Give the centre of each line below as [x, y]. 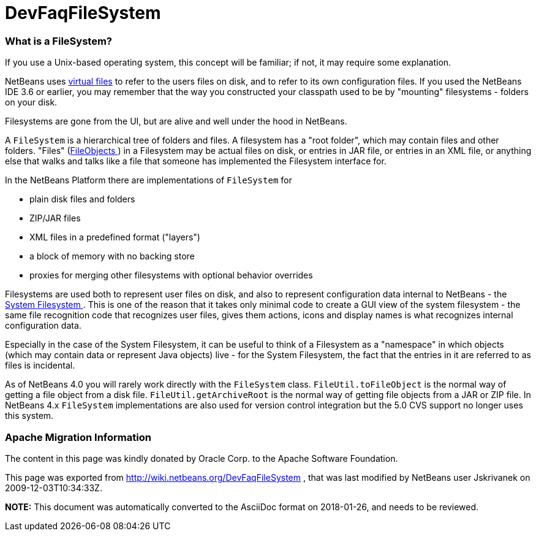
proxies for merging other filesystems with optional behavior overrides [171, 275]
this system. [29, 416]
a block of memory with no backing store [112, 256]
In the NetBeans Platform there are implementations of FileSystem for [149, 180]
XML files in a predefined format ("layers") [115, 237]
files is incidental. [40, 366]
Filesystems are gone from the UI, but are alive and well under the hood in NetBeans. [176, 121]
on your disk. [31, 102]
